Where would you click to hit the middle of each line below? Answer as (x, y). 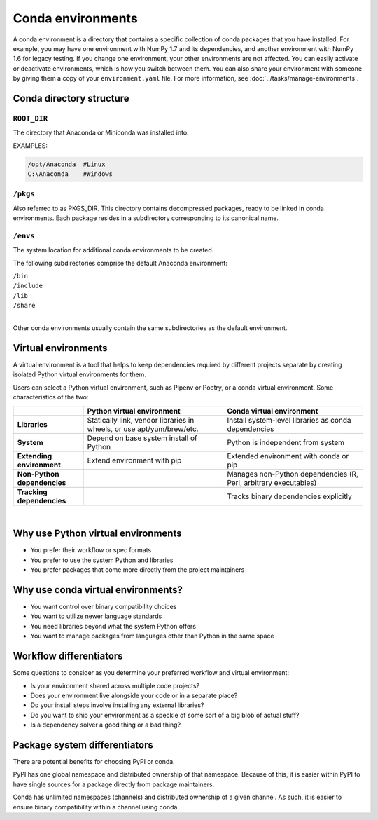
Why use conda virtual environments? (98, 590)
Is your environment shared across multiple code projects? (115, 685)
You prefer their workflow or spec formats (91, 550)
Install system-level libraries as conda (289, 420)
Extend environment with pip (134, 460)
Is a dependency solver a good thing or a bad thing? (106, 725)
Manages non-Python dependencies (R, (293, 474)
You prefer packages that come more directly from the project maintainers (138, 570)
